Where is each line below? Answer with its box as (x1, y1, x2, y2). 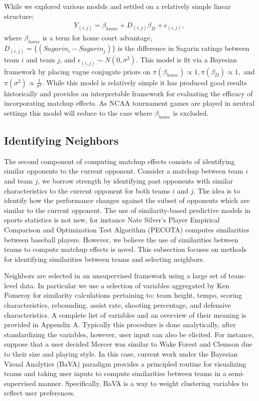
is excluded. (173, 107, 209, 118)
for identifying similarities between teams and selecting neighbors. (4, 253, 205, 264)
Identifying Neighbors (4, 132, 119, 148)
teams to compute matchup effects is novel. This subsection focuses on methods (4, 244, 247, 254)
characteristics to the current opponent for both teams (4, 185, 170, 196)
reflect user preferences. (4, 388, 76, 398)
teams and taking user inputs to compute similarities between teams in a (4, 368, 227, 379)
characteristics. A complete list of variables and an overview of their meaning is (4, 309, 247, 320)
